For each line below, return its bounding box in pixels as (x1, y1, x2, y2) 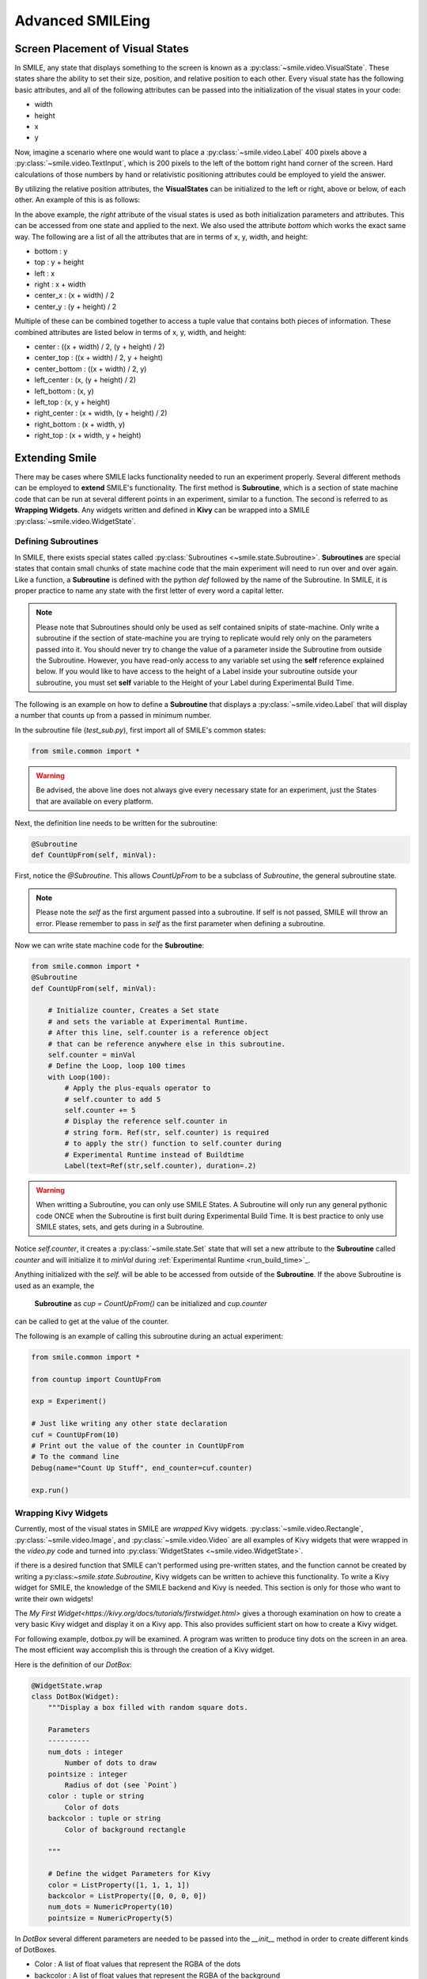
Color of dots (64, 1802, 119, 1812)
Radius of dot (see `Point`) (64, 1781, 178, 1790)
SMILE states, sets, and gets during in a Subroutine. (36, 1222, 205, 1232)
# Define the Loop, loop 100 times (47, 1062, 186, 1070)
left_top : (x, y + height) (34, 397, 111, 407)
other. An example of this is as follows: (14, 195, 141, 205)
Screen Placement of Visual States (14, 42, 189, 55)
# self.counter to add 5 (64, 1095, 161, 1103)
